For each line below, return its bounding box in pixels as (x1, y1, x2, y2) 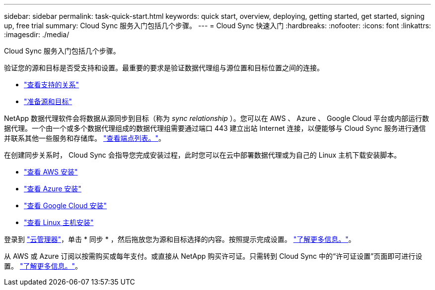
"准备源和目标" (24, 97, 72, 106)
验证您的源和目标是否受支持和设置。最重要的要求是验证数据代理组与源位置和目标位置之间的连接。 (4, 63, 324, 72)
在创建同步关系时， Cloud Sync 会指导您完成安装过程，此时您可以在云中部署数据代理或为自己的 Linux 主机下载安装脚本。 (4, 151, 401, 159)
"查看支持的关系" (24, 80, 79, 89)
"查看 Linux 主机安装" (24, 218, 94, 227)
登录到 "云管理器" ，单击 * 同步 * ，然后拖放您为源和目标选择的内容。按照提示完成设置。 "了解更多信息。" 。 (4, 235, 356, 243)
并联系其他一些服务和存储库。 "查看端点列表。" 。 (4, 134, 165, 142)
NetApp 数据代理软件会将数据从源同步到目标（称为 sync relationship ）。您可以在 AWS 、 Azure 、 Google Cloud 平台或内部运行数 (4, 114, 430, 122)
